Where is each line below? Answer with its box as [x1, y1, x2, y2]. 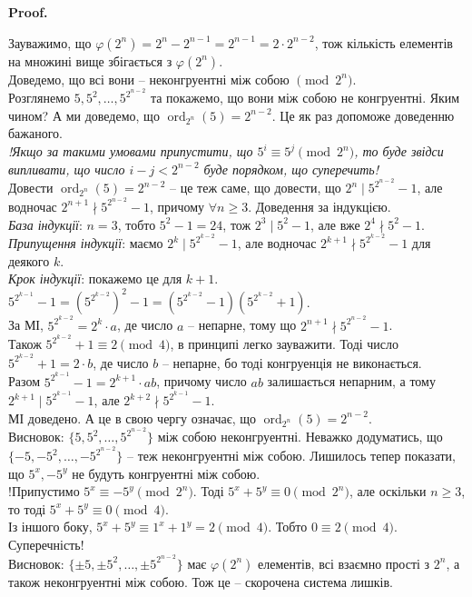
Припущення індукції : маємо [8, 234, 163, 253]
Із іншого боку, [8, 517, 93, 536]
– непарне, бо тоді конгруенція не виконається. [162, 353, 422, 372]
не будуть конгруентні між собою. [72, 463, 261, 483]
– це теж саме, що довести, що [170, 178, 341, 197]
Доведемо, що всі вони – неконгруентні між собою [8, 69, 290, 88]
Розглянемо [8, 88, 70, 107]
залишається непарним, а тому [267, 372, 436, 391]
